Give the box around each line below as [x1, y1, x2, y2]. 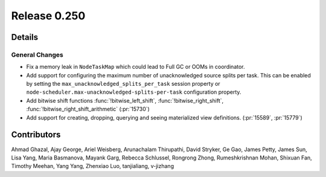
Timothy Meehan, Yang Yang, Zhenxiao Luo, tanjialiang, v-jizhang [11, 163, 174, 170]
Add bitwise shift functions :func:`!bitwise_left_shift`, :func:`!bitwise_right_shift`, [26, 97, 224, 104]
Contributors [11, 130, 61, 140]
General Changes [11, 50, 63, 59]
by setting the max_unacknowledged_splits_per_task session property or [26, 80, 220, 88]
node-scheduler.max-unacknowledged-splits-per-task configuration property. [26, 88, 241, 96]
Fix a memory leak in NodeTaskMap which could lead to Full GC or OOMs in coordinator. [26, 63, 245, 71]
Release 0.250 [11, 9, 86, 22]
